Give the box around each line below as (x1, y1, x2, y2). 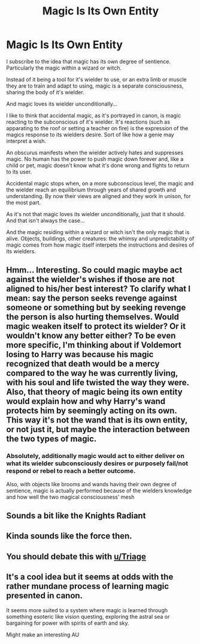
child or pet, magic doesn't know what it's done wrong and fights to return (6, 161, 190, 169)
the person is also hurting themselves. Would (6, 312, 180, 322)
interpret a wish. (6, 137, 47, 145)
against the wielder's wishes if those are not (6, 274, 175, 284)
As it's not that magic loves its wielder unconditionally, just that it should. (6, 210, 186, 217)
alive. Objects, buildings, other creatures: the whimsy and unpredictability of (6, 235, 195, 242)
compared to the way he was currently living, (6, 368, 178, 379)
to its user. (6, 168, 32, 175)
